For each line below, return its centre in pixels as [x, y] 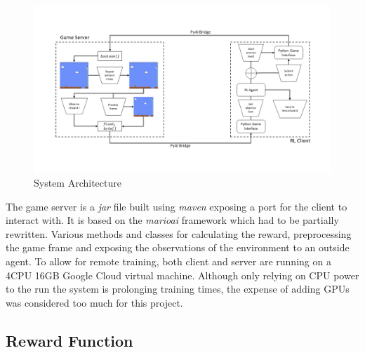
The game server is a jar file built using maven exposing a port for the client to [177, 206]
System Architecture [78, 183]
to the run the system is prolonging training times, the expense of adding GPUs [178, 289]
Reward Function [69, 340]
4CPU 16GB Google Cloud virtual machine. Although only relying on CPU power [182, 275]
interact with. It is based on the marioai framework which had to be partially [172, 220]
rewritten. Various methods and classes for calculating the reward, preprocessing [179, 233]
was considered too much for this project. [94, 302]
